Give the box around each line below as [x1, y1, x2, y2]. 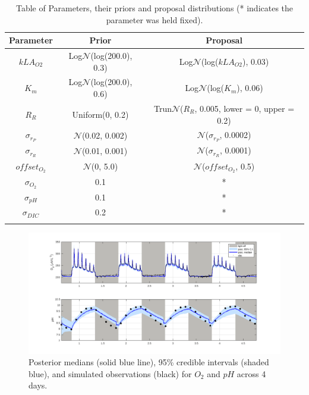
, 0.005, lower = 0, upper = [194, 102, 295, 114]
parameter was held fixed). [106, 13, 203, 26]
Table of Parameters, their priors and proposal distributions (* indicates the [15, 2, 294, 14]
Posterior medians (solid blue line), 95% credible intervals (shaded [29, 356, 269, 368]
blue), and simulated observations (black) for [29, 367, 192, 380]
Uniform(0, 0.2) [72, 108, 129, 120]
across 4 [237, 367, 266, 380]
